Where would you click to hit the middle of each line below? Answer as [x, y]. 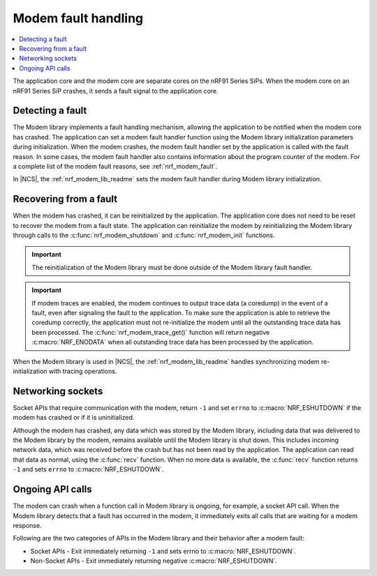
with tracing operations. [83, 371]
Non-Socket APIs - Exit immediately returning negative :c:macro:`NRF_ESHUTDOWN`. [154, 561]
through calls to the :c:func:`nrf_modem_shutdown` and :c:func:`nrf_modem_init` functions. [144, 235]
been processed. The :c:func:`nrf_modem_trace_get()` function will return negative [151, 332]
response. [27, 525]
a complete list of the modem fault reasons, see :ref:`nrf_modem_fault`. [115, 166]
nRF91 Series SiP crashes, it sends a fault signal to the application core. [116, 91]
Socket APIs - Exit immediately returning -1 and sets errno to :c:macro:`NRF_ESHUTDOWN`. [163, 551]
